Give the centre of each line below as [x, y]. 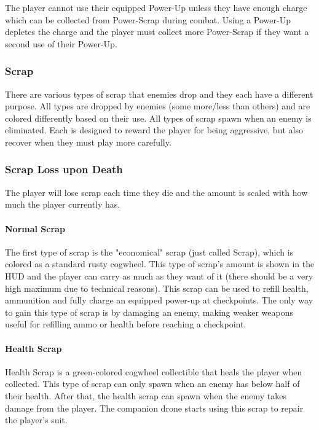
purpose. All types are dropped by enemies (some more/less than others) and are [158, 106]
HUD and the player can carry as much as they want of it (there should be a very [159, 276]
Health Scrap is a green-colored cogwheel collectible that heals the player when [154, 371]
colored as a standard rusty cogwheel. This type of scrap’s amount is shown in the [160, 264]
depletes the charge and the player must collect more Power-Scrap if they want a [157, 32]
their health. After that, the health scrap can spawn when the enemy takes [146, 395]
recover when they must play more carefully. [88, 142]
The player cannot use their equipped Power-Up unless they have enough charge [156, 7]
